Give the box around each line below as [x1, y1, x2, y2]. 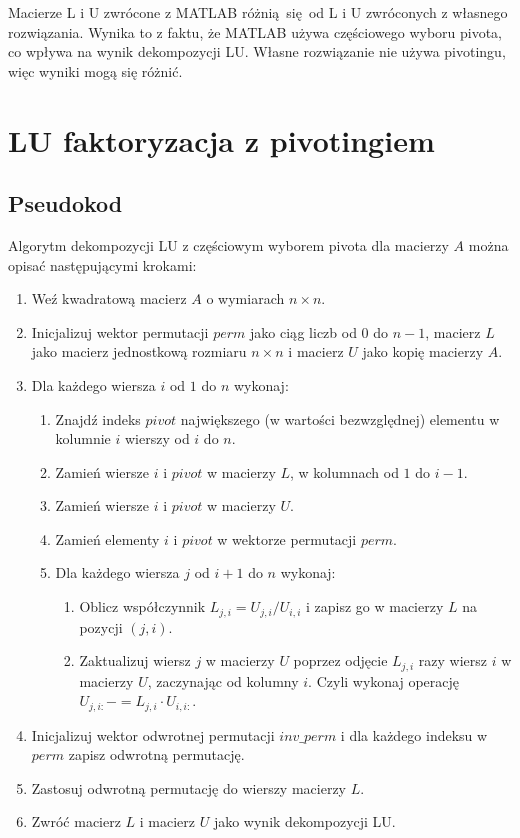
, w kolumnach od [290, 461, 399, 482]
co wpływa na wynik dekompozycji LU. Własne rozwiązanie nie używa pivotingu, [8, 41, 506, 62]
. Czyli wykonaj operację [308, 670, 460, 691]
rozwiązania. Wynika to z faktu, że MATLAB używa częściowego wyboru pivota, [8, 21, 503, 42]
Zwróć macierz [31, 811, 121, 832]
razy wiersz [418, 650, 488, 671]
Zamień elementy [55, 528, 160, 549]
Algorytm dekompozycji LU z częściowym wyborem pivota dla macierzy [8, 234, 449, 255]
